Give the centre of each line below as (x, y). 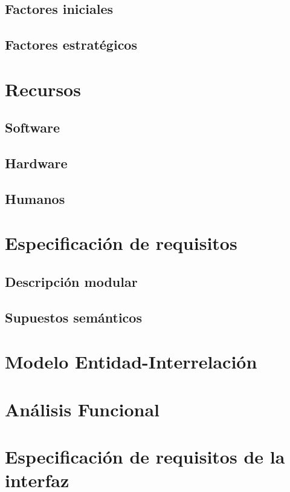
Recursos (43, 89)
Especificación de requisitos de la (145, 457)
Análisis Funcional (82, 409)
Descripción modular (71, 282)
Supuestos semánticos (73, 317)
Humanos (35, 198)
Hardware (36, 163)
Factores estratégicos (71, 44)
